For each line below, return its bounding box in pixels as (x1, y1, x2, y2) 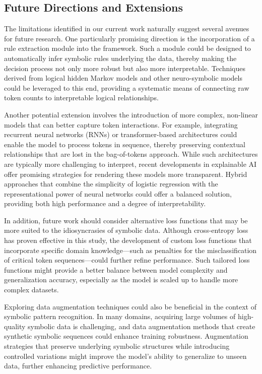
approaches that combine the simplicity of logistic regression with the (4, 178, 218, 189)
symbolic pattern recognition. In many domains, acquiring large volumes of (4, 311, 236, 322)
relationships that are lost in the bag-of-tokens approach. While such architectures (4, 149, 258, 159)
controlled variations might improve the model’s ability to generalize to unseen (4, 350, 247, 361)
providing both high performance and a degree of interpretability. (4, 198, 206, 209)
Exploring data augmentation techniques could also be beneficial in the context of (4, 301, 256, 311)
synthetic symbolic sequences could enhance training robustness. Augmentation (4, 331, 248, 341)
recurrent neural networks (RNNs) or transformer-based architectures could (4, 129, 237, 140)
